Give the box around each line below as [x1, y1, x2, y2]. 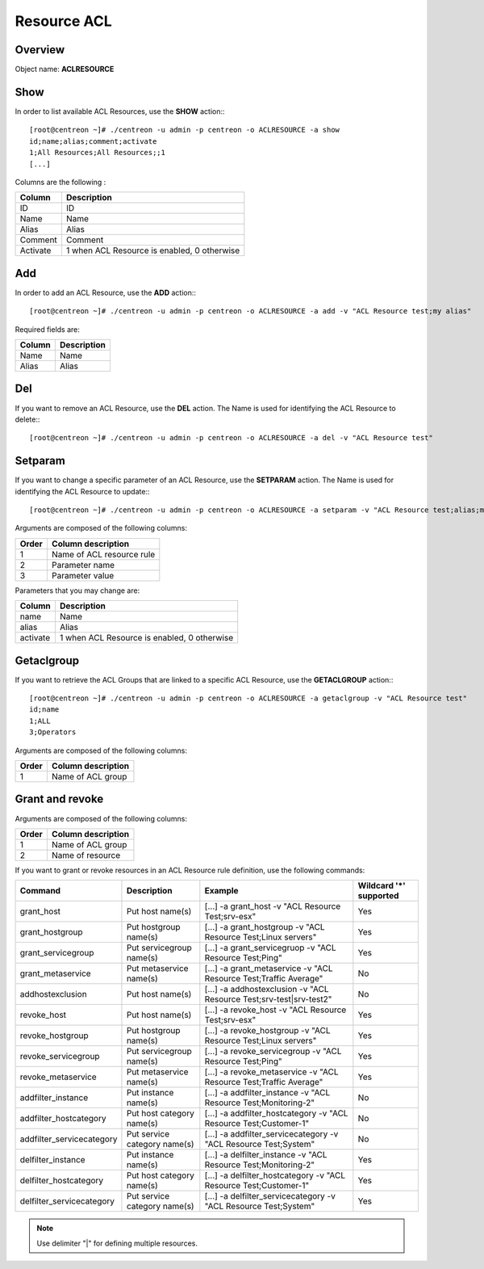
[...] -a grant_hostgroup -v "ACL [204, 922, 326, 933]
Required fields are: [15, 324, 81, 334]
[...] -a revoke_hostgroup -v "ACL [204, 1025, 331, 1036]
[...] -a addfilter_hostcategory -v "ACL [204, 1107, 348, 1119]
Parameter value [51, 569, 115, 581]
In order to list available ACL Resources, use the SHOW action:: [15, 106, 225, 116]
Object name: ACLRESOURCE [15, 65, 115, 74]
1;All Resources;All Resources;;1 [29, 148, 165, 158]
